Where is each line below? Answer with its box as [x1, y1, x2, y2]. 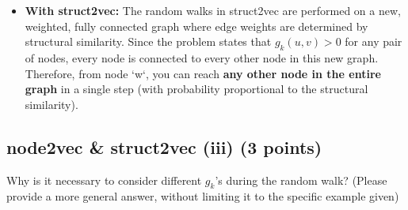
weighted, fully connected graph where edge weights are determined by [25, 17, 368, 34]
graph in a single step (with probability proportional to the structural [25, 81, 368, 97]
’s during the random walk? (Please [215, 171, 387, 188]
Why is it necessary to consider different [6, 171, 202, 188]
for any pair [345, 33, 402, 50]
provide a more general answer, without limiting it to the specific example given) [6, 188, 399, 204]
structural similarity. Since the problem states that [25, 33, 272, 50]
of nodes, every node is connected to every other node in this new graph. [25, 49, 379, 66]
